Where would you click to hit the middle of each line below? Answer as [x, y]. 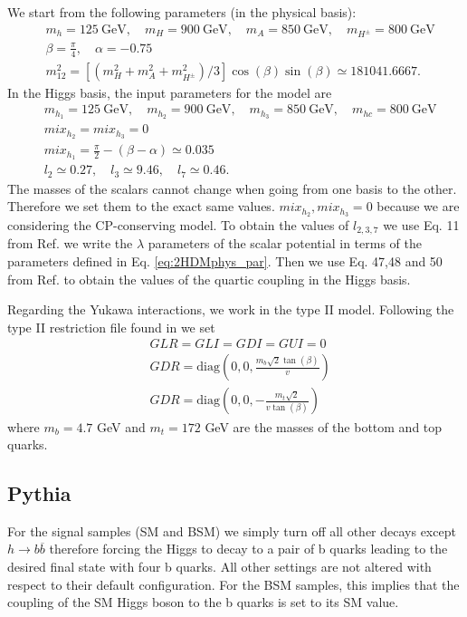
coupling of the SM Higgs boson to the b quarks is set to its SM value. [203, 602]
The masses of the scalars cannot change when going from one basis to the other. [232, 188]
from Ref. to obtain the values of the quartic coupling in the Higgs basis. [209, 279]
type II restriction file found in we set [111, 327]
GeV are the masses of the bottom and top [324, 426]
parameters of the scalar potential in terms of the [285, 243]
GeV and [121, 426]
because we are [418, 206]
